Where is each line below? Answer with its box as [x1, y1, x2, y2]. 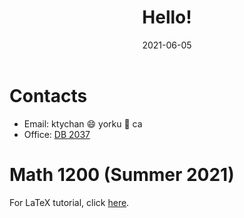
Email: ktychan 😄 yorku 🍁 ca [23, 117, 143, 130]
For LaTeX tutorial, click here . [9, 196, 130, 208]
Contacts [9, 84, 88, 107]
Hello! [142, 6, 192, 29]
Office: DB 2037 [23, 128, 91, 140]
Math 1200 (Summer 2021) [9, 163, 235, 186]
